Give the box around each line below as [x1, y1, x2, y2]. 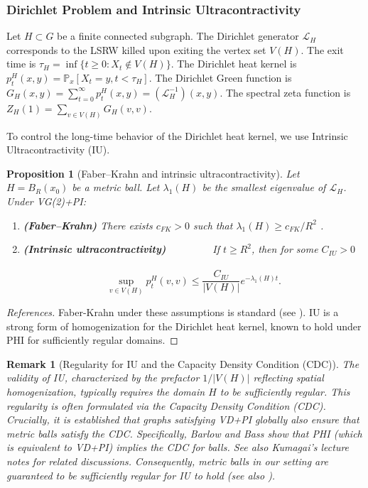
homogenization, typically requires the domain [6, 384, 205, 399]
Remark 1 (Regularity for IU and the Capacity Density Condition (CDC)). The [6, 356, 359, 371]
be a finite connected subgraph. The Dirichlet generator [57, 28, 299, 43]
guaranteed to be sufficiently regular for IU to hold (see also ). [6, 467, 276, 482]
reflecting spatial [253, 370, 324, 385]
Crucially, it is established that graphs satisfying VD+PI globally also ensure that [6, 412, 359, 427]
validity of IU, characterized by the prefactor [6, 370, 200, 385]
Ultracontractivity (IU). [6, 142, 110, 157]
